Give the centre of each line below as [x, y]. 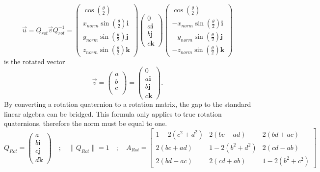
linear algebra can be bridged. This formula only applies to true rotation [113, 113]
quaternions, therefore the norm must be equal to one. [86, 123]
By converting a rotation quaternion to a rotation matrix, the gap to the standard [128, 104]
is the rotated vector [35, 61]
